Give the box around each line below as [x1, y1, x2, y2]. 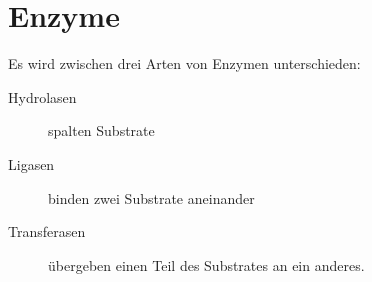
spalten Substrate [48, 120, 155, 141]
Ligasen [8, 153, 55, 174]
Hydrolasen [8, 86, 77, 107]
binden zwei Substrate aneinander [48, 187, 255, 208]
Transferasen [8, 221, 86, 242]
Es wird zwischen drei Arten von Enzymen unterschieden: [8, 53, 361, 74]
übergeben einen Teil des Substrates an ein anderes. [48, 254, 365, 275]
